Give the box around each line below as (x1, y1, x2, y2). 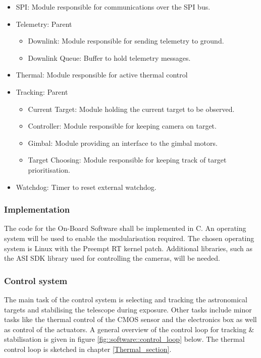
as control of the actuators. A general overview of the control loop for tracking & (4, 324, 254, 334)
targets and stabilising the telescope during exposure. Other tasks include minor (4, 304, 252, 314)
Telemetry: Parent (16, 18, 72, 29)
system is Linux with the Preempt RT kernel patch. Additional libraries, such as (4, 243, 252, 253)
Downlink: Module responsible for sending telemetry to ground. (28, 35, 224, 46)
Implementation (4, 203, 70, 216)
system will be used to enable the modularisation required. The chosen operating (4, 232, 254, 243)
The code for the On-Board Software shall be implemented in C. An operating (4, 223, 246, 233)
